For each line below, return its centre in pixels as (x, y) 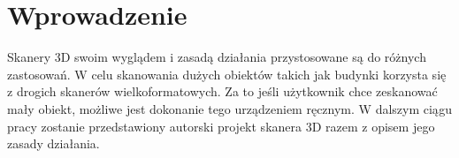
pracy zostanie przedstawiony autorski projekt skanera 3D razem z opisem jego (221, 126)
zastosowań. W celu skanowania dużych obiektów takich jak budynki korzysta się (227, 74)
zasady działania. (54, 143)
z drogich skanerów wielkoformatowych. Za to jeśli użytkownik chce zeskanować (222, 91)
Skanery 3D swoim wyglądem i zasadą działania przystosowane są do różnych (217, 57)
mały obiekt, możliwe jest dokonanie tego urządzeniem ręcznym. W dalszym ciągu (230, 108)
